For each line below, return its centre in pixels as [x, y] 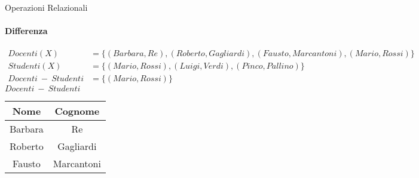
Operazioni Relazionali [46, 7]
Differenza [26, 31]
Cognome [77, 111]
